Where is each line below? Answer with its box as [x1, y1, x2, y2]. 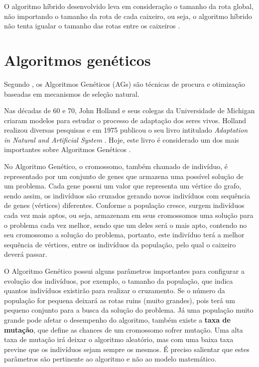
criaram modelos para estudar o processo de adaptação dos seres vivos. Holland [4, 115, 247, 125]
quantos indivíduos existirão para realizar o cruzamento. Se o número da [4, 285, 225, 296]
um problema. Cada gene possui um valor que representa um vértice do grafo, [4, 181, 242, 191]
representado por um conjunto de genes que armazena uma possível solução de [4, 171, 244, 181]
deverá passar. [4, 249, 47, 259]
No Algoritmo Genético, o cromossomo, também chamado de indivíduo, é [4, 161, 228, 172]
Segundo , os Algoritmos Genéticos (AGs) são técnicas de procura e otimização [4, 78, 245, 89]
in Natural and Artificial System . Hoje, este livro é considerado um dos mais [4, 134, 239, 145]
